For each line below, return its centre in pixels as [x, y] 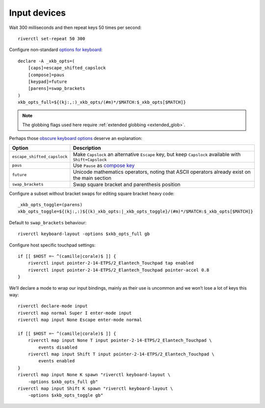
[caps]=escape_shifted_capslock [67, 68]
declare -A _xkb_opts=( [46, 61]
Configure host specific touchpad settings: [52, 245]
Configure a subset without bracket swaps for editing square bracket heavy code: [92, 193]
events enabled [57, 361]
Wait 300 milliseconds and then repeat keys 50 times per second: [75, 27]
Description [87, 148]
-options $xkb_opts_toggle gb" [66, 395]
